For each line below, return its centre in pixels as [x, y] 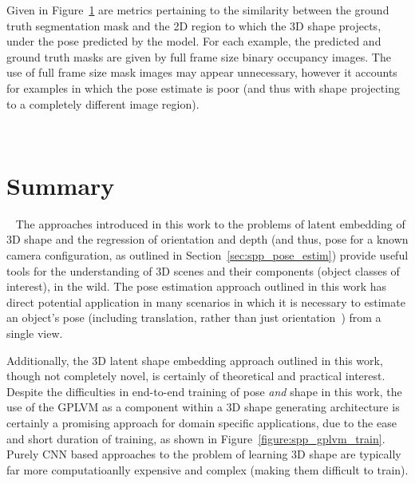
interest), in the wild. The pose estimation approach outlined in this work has [197, 286]
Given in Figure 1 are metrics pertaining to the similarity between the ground [198, 10]
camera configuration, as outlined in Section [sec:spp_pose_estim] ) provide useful [207, 255]
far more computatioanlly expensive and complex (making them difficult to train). [207, 469]
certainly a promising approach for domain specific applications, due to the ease [202, 423]
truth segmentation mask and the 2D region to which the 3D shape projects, [194, 25]
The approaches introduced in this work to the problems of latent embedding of [210, 223]
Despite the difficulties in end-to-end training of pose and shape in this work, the [204, 391]
